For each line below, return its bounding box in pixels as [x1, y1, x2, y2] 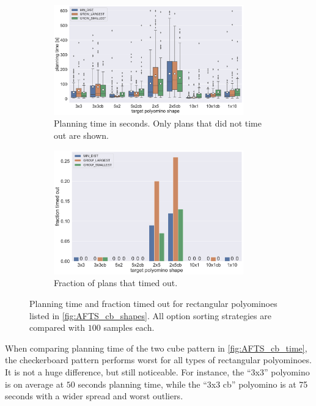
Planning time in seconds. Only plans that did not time [54, 117, 262, 130]
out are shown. [54, 129, 109, 142]
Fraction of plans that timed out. [54, 276, 178, 289]
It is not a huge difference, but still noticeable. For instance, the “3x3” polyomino [5, 365, 310, 378]
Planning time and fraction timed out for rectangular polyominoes [29, 297, 277, 310]
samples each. [103, 321, 155, 334]
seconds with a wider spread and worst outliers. [5, 389, 183, 402]
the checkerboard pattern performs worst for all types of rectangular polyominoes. [5, 353, 312, 366]
